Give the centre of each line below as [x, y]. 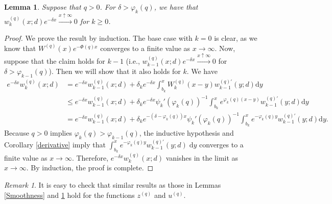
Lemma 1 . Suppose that [43, 7]
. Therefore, [90, 157]
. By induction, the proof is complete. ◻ [90, 168]
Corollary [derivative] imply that [55, 144]
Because [17, 133]
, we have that [176, 7]
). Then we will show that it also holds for [115, 71]
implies [61, 133]
